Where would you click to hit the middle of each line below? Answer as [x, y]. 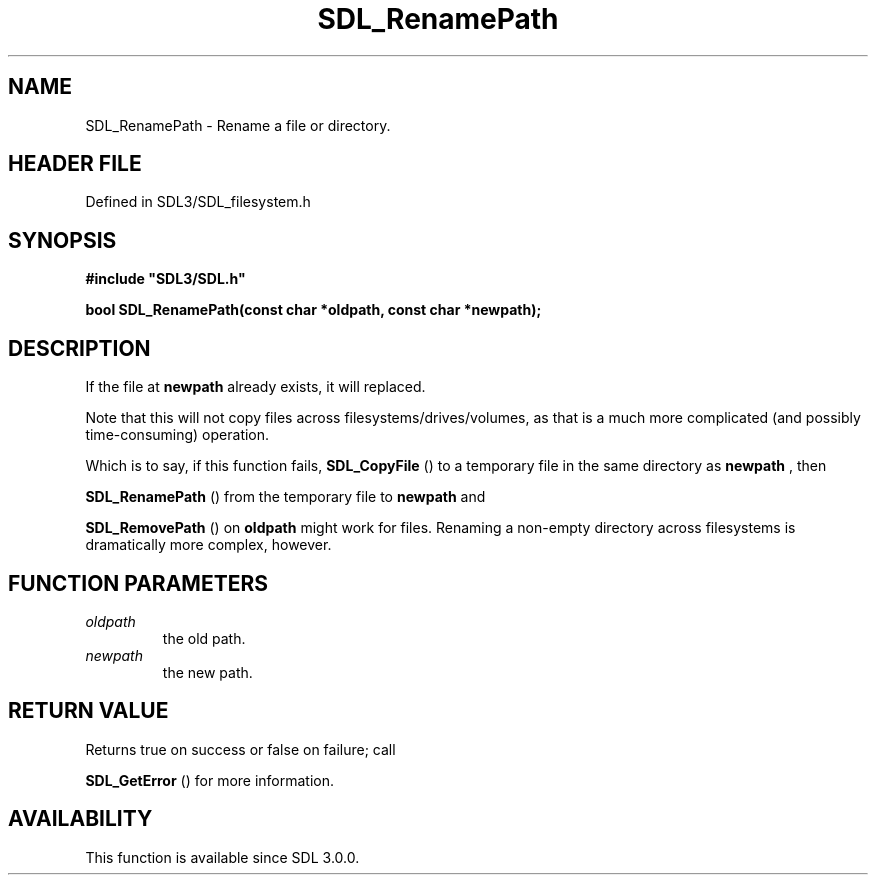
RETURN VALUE [88, 711]
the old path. [204, 638]
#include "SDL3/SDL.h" [165, 279]
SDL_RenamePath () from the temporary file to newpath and [285, 497]
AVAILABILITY [80, 819]
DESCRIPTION [79, 348]
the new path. [207, 672]
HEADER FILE [75, 164]
